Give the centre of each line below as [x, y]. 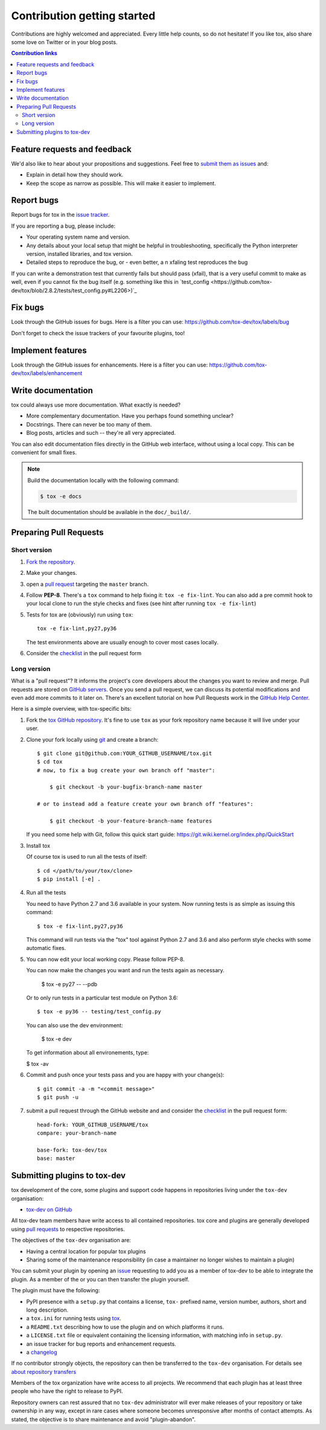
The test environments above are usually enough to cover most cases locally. [122, 642]
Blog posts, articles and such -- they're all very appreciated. [101, 433]
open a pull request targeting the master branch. [88, 584]
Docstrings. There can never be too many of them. [89, 424]
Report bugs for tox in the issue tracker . [60, 215]
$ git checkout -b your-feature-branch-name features [131, 821]
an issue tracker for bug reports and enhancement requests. [101, 1344]
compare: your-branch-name [77, 1133]
